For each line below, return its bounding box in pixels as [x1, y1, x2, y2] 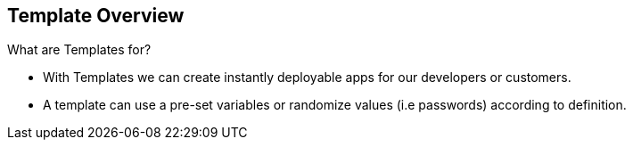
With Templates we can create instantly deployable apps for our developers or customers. [43, 69, 571, 86]
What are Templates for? [7, 42, 152, 58]
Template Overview [7, 4, 185, 27]
